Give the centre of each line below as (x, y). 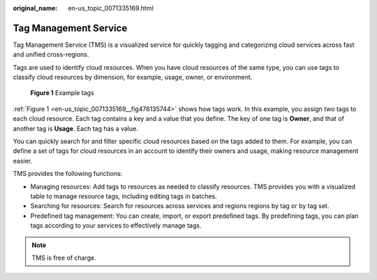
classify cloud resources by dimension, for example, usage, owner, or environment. (133, 78)
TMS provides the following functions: (68, 174)
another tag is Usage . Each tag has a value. (76, 128)
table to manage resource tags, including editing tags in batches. (124, 196)
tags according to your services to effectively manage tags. (116, 226)
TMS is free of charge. (64, 258)
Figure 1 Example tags (62, 93)
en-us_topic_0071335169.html (111, 8)
